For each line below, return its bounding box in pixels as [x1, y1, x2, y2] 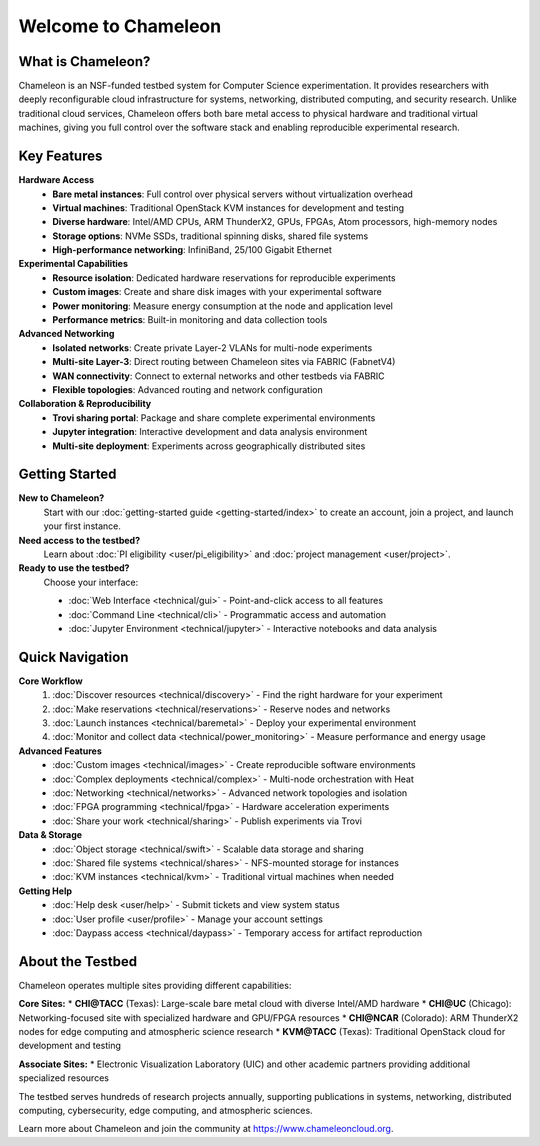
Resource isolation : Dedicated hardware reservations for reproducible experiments [52, 271, 396, 284]
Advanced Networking [18, 328, 115, 340]
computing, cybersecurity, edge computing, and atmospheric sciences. [18, 1104, 314, 1116]
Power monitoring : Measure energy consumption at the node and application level [52, 300, 394, 312]
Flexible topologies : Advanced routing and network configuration [52, 384, 324, 395]
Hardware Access [18, 174, 95, 186]
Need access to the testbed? [18, 534, 141, 546]
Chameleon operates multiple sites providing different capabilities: [18, 979, 292, 991]
